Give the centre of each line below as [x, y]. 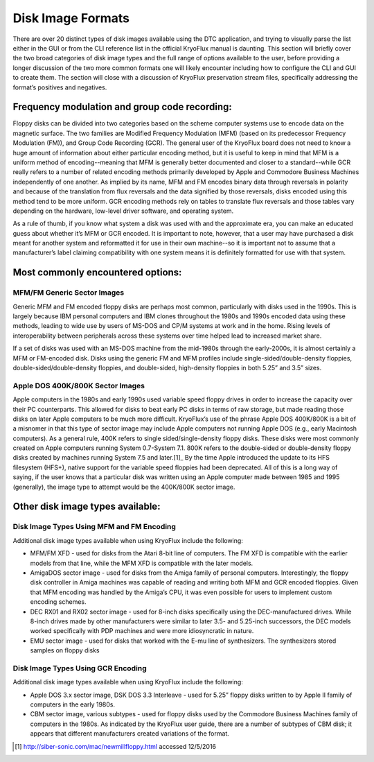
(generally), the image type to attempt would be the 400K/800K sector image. [124, 487]
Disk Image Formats [71, 18]
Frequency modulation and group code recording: [122, 107]
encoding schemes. [58, 602]
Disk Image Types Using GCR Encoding [80, 668]
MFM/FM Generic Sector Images [69, 293]
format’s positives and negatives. [60, 87]
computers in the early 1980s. [73, 704]
